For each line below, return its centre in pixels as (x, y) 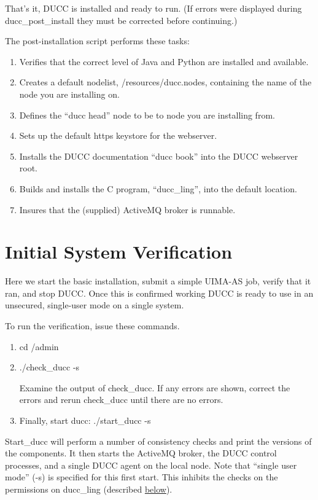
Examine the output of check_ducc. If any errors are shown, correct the (155, 387)
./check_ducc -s (49, 367)
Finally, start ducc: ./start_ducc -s (85, 420)
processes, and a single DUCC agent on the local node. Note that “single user (151, 465)
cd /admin (39, 346)
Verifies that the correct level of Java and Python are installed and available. (164, 61)
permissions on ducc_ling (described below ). (89, 489)
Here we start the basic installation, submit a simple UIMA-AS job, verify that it (158, 281)
